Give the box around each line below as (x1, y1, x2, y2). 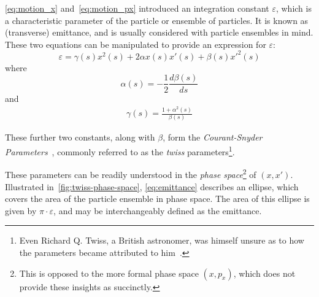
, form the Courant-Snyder (163, 131, 263, 144)
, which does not (233, 266, 296, 279)
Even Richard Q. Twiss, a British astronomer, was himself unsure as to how (19, 234, 304, 247)
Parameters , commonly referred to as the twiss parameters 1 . (5, 144, 235, 158)
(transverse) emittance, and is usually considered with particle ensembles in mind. (5, 26, 313, 39)
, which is (275, 2, 312, 14)
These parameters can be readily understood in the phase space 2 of (5, 166, 256, 180)
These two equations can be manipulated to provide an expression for (5, 37, 266, 50)
